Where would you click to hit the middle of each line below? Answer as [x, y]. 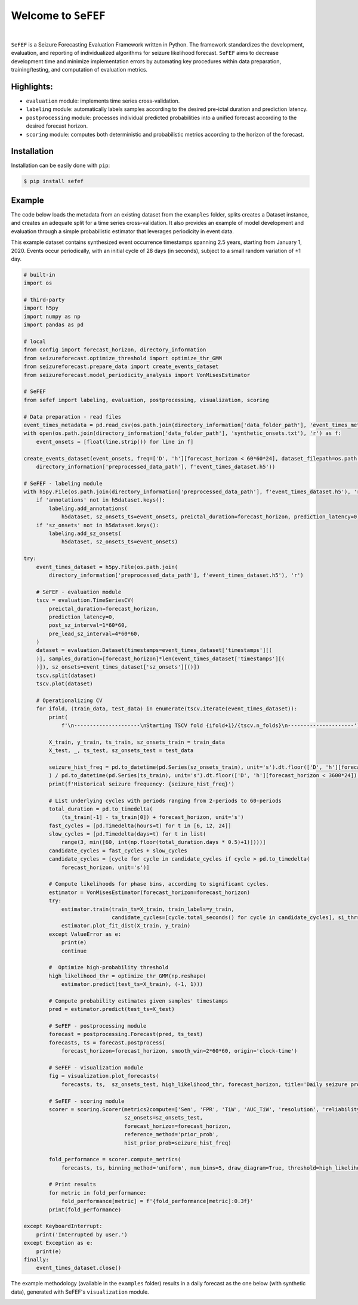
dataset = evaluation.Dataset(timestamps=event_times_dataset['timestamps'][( [154, 650]
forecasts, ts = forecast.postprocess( [107, 1043]
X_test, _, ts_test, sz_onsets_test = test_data [121, 751]
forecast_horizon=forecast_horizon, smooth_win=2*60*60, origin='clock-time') [179, 1051]
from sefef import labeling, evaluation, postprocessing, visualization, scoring [146, 400]
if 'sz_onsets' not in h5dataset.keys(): [98, 525]
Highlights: [32, 86]
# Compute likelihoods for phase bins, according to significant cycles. [159, 884]
